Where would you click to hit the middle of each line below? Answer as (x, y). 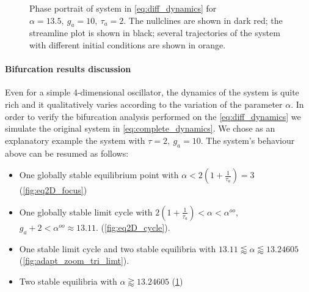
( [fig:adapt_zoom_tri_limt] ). (74, 260)
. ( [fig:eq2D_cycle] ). (133, 227)
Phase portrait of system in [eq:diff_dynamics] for (123, 8)
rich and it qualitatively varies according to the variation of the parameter (144, 104)
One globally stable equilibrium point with (99, 175)
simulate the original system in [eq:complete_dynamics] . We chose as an (140, 128)
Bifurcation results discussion (68, 69)
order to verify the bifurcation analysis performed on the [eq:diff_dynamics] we (153, 116)
